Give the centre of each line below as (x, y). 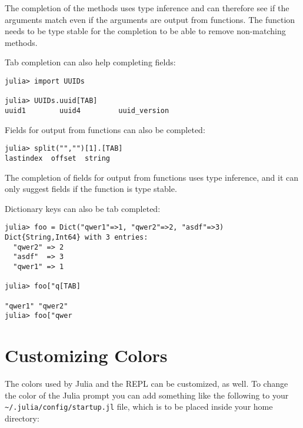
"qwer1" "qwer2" (36, 306)
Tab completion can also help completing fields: (90, 62)
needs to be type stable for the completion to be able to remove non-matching (145, 31)
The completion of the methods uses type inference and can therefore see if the (147, 8)
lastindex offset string (57, 158)
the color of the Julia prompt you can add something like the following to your (147, 395)
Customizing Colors (86, 355)
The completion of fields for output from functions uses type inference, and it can (151, 177)
